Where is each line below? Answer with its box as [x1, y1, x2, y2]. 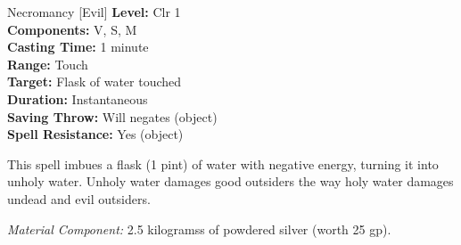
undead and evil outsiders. [7, 189, 151, 208]
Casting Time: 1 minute [7, 37, 149, 56]
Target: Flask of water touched [7, 72, 182, 91]
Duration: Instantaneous [7, 89, 148, 108]
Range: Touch [7, 54, 88, 73]
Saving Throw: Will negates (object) [7, 107, 218, 126]
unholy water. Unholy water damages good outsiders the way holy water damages [7, 172, 454, 191]
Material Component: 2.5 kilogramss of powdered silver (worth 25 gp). [7, 219, 391, 238]
